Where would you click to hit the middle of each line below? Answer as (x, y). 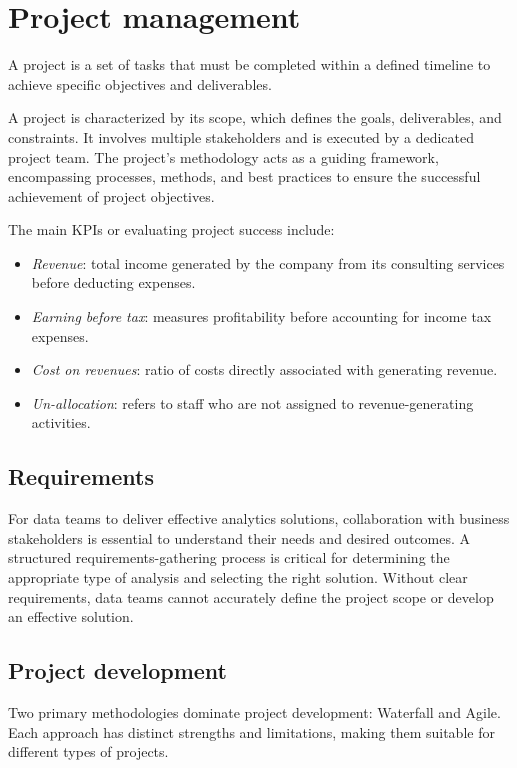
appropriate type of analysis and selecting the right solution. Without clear (238, 577)
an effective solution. (71, 616)
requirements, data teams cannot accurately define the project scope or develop (251, 596)
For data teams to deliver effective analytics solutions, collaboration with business (259, 518)
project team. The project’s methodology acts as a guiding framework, (223, 156)
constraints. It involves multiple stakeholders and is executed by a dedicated (241, 136)
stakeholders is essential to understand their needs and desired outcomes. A (239, 537)
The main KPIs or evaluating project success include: (171, 229)
